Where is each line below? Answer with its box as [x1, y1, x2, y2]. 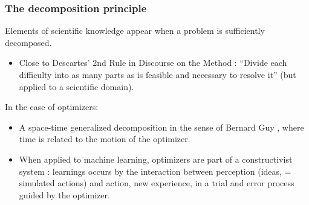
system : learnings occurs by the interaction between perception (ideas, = [19, 164, 291, 177]
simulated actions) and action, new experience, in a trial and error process [19, 177, 294, 189]
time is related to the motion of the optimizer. [19, 132, 190, 145]
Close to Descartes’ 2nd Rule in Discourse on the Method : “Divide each [19, 56, 287, 69]
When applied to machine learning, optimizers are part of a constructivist [19, 152, 293, 165]
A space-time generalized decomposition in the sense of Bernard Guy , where [19, 120, 304, 133]
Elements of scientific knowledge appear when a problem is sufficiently [5, 24, 265, 37]
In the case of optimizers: [5, 100, 99, 113]
